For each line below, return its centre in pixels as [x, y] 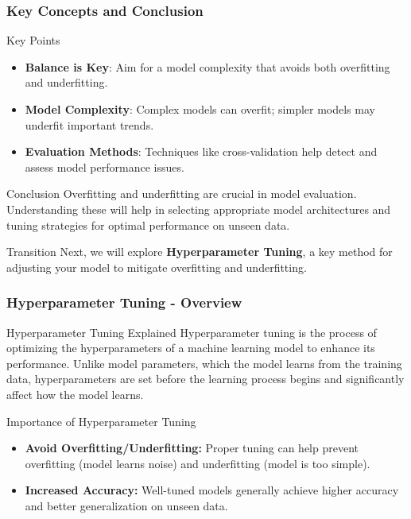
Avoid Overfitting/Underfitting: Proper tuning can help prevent [192, 448]
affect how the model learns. [75, 394]
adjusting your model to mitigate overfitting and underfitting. [157, 267]
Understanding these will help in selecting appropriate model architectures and [199, 209]
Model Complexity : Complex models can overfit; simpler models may [200, 109]
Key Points [33, 40]
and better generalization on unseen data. [126, 505]
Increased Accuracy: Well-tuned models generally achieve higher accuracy [212, 490]
